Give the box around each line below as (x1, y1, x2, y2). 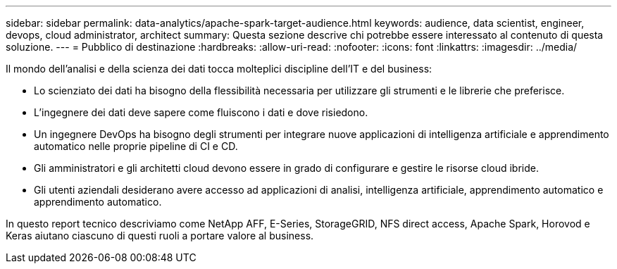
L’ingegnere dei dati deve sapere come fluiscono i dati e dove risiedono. (34, 106, 368, 118)
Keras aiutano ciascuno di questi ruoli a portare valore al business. (6, 230, 314, 242)
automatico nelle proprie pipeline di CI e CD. (34, 140, 238, 152)
